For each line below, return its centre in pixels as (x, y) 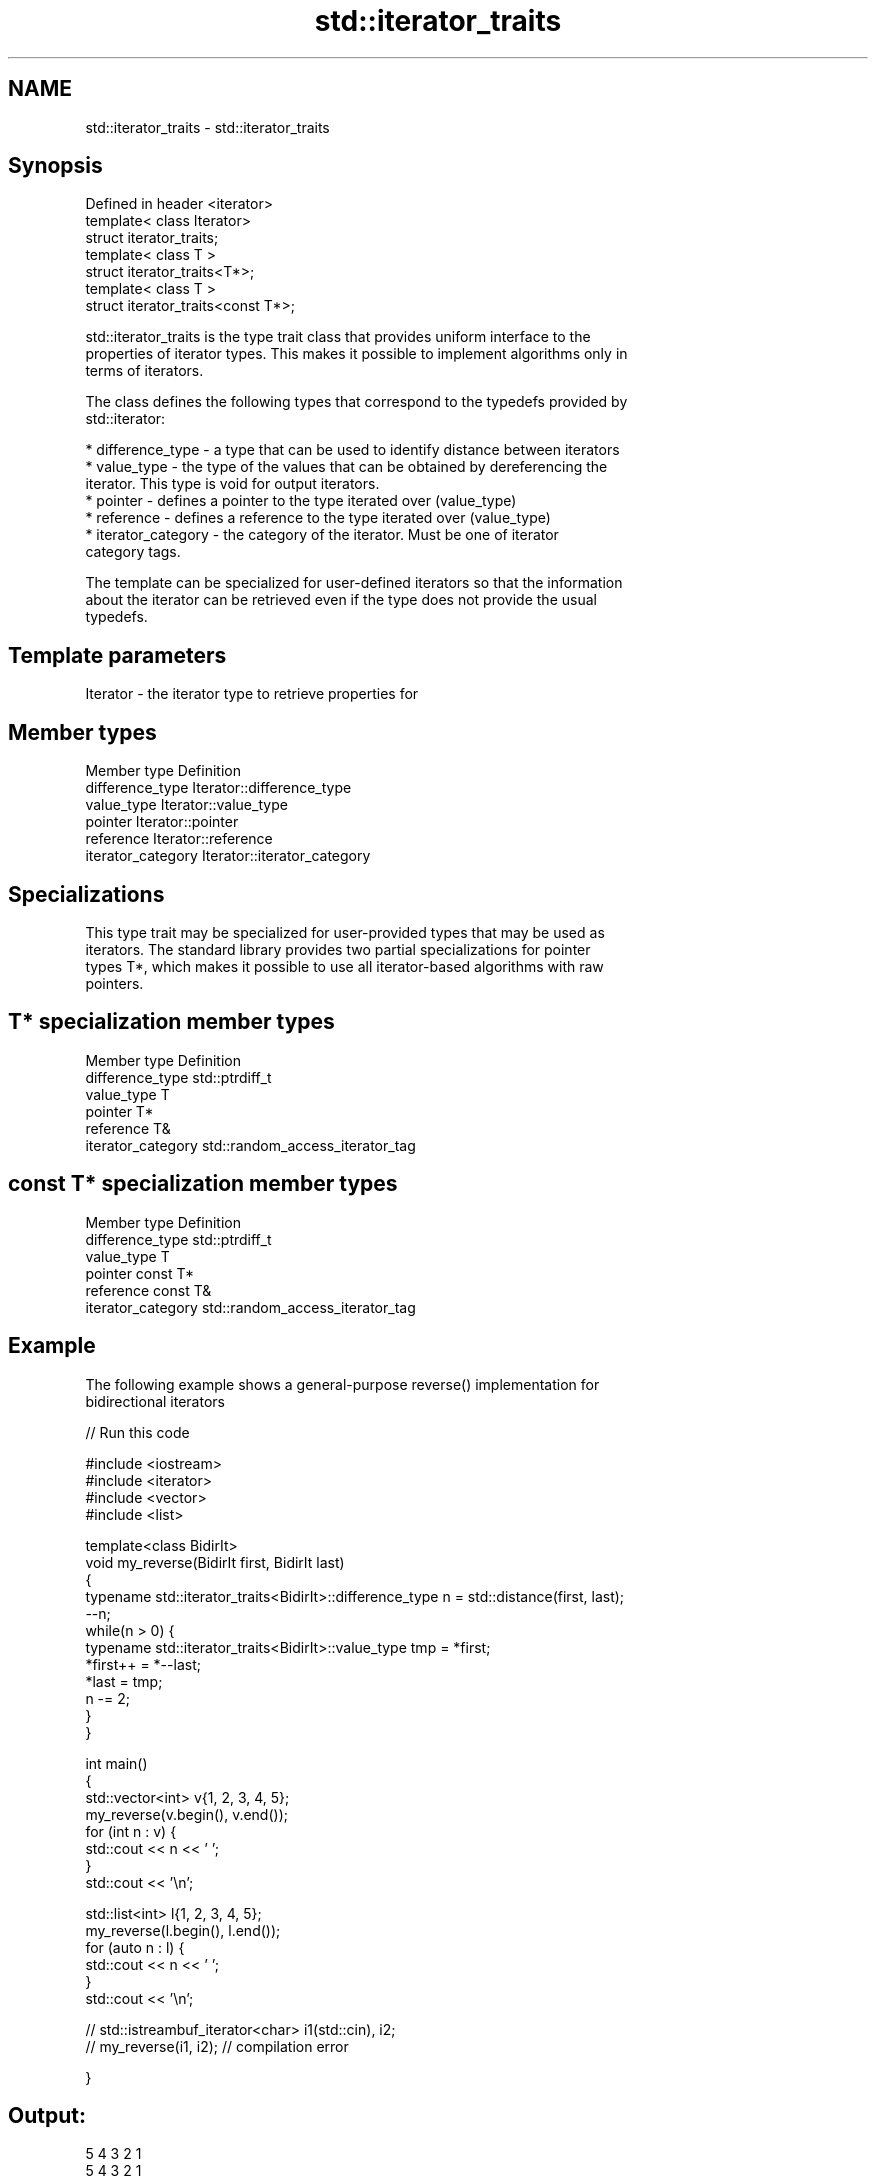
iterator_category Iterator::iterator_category (228, 856)
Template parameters (117, 655)
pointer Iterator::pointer (162, 822)
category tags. (133, 552)
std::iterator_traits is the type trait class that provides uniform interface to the (338, 337)
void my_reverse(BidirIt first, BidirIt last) (215, 1562)
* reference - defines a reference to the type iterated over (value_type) (318, 518)
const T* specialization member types (203, 1184)
